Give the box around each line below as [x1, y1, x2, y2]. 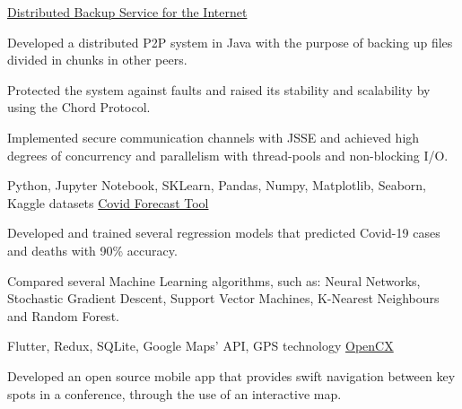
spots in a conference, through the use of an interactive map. [7, 384, 342, 403]
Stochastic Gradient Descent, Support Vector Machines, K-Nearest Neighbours [7, 289, 440, 308]
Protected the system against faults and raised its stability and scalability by [7, 80, 431, 99]
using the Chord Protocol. [7, 98, 151, 117]
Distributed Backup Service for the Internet [7, 3, 248, 21]
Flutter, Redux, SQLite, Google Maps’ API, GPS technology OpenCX [7, 336, 394, 355]
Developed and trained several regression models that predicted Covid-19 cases [7, 223, 440, 242]
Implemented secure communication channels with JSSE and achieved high [7, 127, 420, 146]
